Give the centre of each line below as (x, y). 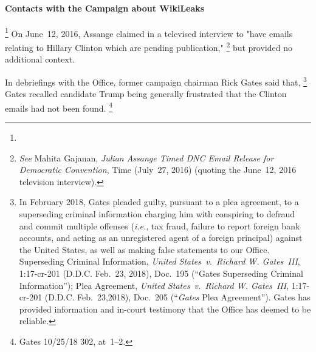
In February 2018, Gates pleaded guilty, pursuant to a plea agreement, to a (159, 202)
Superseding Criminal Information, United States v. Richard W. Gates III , (160, 261)
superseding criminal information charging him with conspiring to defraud (157, 213)
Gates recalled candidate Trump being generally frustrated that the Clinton (146, 94)
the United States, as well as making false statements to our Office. (144, 249)
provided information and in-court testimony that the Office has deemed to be (165, 309)
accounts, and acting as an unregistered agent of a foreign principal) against (161, 238)
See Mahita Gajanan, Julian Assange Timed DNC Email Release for (146, 157)
